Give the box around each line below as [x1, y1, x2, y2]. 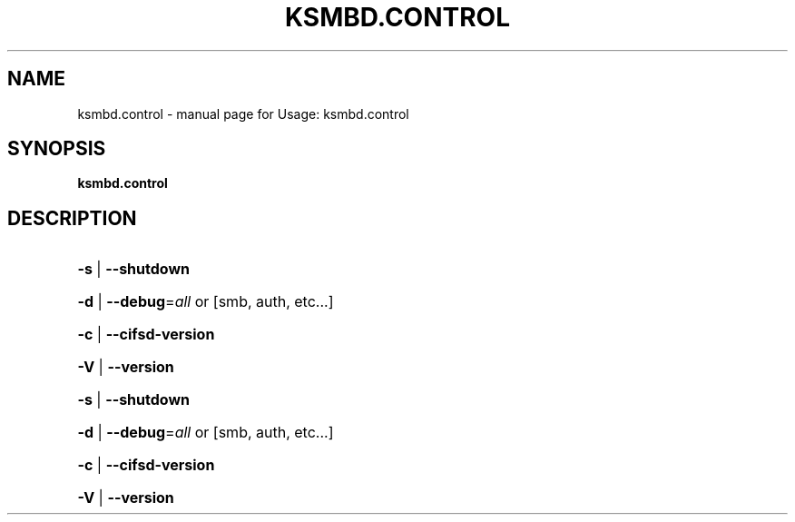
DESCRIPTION [7, 206, 137, 230]
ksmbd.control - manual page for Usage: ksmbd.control [77, 105, 409, 122]
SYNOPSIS [7, 137, 106, 161]
